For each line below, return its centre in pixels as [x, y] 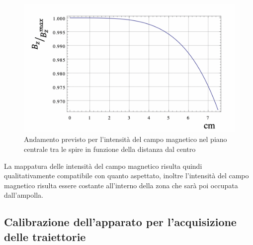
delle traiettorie [45, 236]
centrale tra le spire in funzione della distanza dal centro [110, 149]
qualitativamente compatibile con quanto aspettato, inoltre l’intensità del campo [126, 176]
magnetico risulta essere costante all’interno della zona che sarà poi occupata [121, 185]
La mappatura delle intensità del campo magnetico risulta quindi [103, 166]
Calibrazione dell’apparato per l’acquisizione [120, 222]
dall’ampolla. [24, 195]
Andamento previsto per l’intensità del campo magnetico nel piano [126, 139]
